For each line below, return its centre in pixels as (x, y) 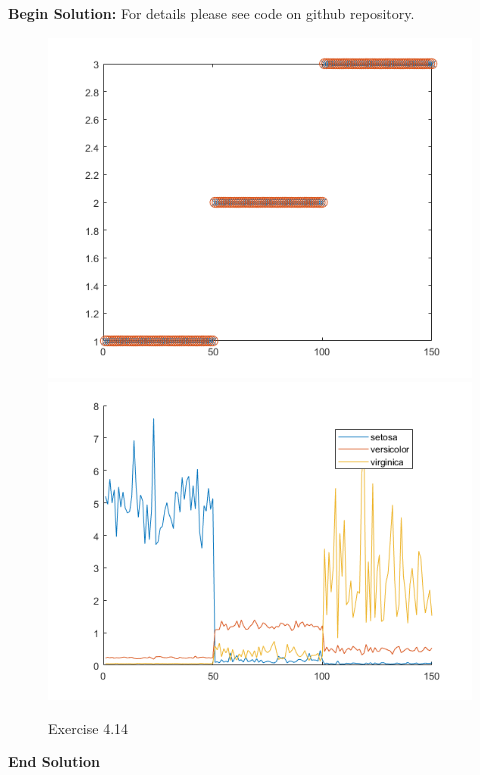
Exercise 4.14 (88, 727)
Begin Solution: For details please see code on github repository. (211, 13)
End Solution (54, 761)
